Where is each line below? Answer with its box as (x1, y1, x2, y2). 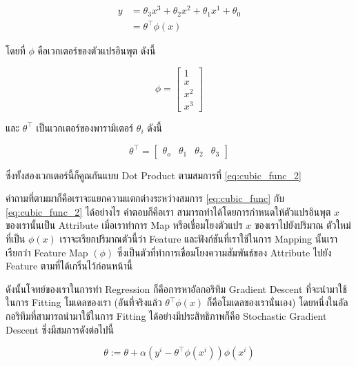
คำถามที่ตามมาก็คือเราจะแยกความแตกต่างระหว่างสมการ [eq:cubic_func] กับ (6, 191, 285, 205)
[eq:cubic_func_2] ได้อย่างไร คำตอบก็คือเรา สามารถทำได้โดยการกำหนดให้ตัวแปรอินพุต (6, 204, 331, 218)
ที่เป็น (6, 231, 26, 245)
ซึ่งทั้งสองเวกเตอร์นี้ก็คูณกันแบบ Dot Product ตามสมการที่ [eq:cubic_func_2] (6, 167, 301, 182)
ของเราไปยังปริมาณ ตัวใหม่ (254, 218, 351, 232)
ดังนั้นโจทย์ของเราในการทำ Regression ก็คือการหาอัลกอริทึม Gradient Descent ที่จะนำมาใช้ (6, 281, 347, 296)
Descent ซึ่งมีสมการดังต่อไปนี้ (6, 322, 114, 336)
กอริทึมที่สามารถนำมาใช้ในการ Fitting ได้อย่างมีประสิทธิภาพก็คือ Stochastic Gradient (6, 308, 327, 323)
